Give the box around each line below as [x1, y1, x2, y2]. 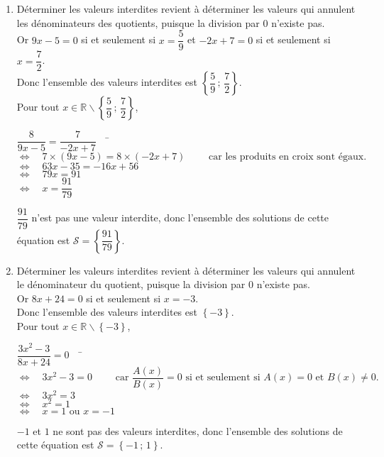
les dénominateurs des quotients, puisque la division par [16, 15, 260, 30]
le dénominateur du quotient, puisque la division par [16, 277, 246, 292]
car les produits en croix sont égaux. [209, 152, 367, 163]
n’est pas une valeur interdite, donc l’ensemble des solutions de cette [31, 210, 329, 225]
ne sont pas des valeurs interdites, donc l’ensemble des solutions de [53, 423, 343, 438]
